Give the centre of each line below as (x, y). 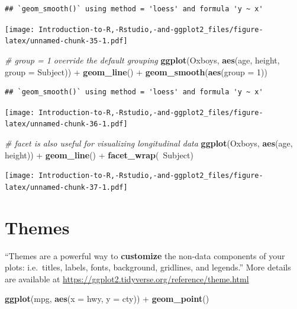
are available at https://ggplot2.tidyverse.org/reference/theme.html (127, 278)
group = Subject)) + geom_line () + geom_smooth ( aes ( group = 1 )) (136, 71)
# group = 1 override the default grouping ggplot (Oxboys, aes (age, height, (142, 60)
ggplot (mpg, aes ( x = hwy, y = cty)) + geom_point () (107, 299)
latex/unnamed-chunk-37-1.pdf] (66, 187)
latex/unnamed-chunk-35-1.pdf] (66, 41)
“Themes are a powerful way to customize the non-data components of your (145, 255)
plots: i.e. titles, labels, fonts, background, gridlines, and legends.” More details (148, 267)
